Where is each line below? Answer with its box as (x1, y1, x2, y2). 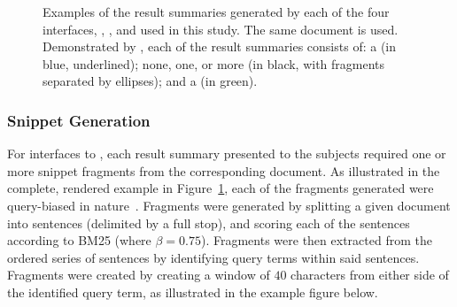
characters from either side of (290, 265, 449, 284)
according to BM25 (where (7, 231, 151, 249)
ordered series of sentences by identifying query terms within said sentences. (7, 248, 420, 266)
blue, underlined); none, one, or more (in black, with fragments (43, 54, 385, 73)
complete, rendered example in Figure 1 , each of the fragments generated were (7, 179, 434, 197)
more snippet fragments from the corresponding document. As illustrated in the (7, 161, 440, 180)
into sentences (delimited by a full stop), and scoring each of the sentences (7, 213, 410, 232)
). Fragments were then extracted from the (200, 231, 432, 249)
